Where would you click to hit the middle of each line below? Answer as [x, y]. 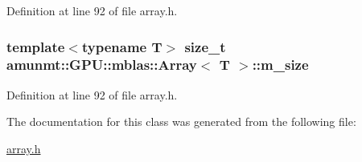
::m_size [280, 65]
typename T [122, 46]
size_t [205, 46]
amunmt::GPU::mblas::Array [102, 65]
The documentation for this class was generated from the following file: [181, 121]
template [36, 46]
